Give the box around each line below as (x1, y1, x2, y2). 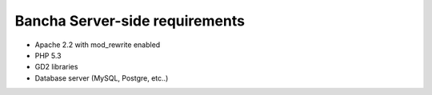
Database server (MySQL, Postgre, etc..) (34, 73, 169, 83)
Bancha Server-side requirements (14, 12, 246, 30)
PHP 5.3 (34, 50, 62, 60)
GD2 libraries (34, 62, 78, 72)
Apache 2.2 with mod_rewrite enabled (34, 40, 161, 49)
